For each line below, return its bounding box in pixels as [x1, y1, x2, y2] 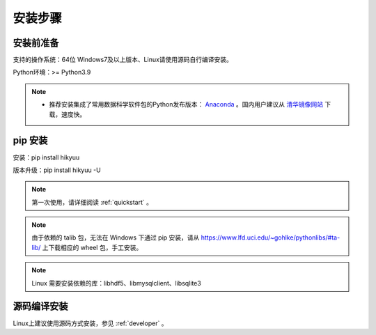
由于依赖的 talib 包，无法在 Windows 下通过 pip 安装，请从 [31, 233, 200, 242]
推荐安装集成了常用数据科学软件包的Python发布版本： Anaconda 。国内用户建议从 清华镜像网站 [49, 100, 324, 109]
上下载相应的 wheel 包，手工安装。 [42, 243, 143, 251]
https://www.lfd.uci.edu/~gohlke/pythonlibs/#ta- [201, 233, 340, 242]
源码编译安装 [13, 300, 68, 313]
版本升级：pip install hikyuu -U [13, 166, 101, 174]
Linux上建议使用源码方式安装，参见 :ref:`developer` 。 [13, 319, 168, 327]
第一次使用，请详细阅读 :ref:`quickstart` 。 [31, 198, 153, 206]
